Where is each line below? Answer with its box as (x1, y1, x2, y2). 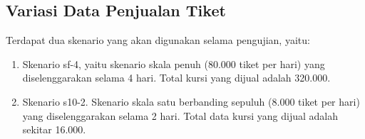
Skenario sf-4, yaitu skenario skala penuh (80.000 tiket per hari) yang (22, 56, 325, 71)
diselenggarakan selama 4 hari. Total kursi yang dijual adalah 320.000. (22, 70, 331, 85)
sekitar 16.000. (22, 122, 86, 137)
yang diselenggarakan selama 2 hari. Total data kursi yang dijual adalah (22, 108, 338, 123)
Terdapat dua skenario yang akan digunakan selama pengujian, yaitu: (6, 33, 310, 48)
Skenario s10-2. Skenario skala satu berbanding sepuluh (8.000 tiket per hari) (22, 94, 360, 109)
